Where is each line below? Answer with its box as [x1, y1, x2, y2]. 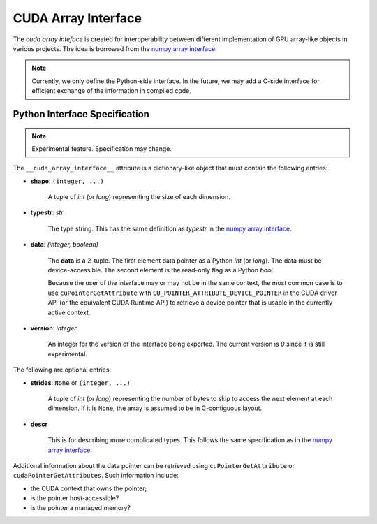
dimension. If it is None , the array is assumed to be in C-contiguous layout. [47, 404, 263, 412]
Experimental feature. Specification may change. [31, 144, 172, 153]
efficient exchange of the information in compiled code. [31, 87, 191, 95]
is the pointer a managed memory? [30, 504, 131, 512]
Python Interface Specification [13, 108, 150, 120]
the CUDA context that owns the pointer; [30, 484, 147, 493]
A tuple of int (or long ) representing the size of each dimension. [47, 193, 230, 201]
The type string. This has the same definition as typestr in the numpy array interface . [47, 224, 293, 233]
